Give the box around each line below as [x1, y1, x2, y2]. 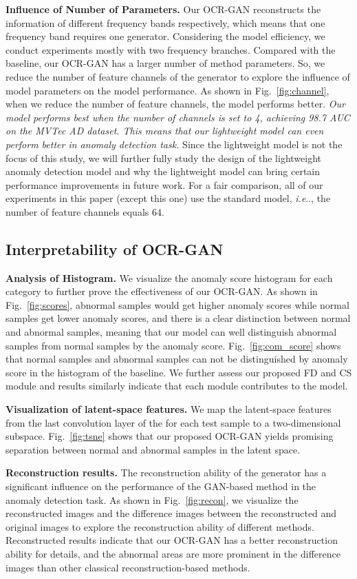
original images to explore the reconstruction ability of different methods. [6, 519, 314, 534]
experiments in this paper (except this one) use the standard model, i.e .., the [6, 191, 331, 205]
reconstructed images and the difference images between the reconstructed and [6, 506, 337, 520]
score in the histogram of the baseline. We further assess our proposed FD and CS [6, 365, 352, 379]
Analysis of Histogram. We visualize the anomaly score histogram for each [6, 270, 333, 285]
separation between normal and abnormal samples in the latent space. [6, 442, 301, 456]
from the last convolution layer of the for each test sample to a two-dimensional [6, 415, 341, 429]
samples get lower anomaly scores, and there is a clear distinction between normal [6, 311, 351, 325]
